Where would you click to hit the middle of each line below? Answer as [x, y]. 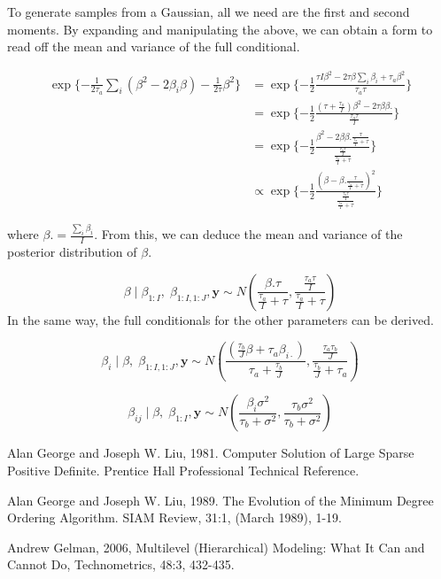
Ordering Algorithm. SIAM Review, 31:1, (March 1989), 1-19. [174, 517]
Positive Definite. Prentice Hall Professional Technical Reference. [183, 470]
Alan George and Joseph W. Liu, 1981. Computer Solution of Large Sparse [211, 453]
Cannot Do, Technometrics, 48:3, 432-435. [121, 564]
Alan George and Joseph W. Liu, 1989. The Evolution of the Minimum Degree [220, 500]
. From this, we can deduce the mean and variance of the [248, 234]
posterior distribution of [72, 252]
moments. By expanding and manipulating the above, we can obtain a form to [220, 29]
